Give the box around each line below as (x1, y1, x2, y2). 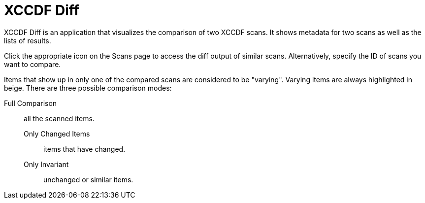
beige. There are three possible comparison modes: (4, 83, 172, 92)
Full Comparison (4, 99, 57, 107)
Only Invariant (24, 160, 69, 169)
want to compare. (4, 60, 61, 68)
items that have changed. (43, 144, 126, 153)
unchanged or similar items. (43, 175, 133, 184)
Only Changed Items (24, 129, 90, 138)
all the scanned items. (24, 114, 95, 123)
